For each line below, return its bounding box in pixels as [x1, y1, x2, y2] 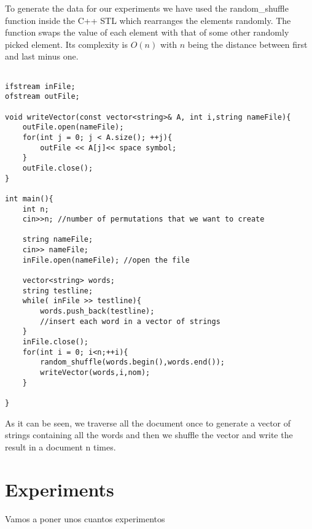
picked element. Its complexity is [5, 37, 128, 50]
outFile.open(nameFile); [22, 123, 124, 132]
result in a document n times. [5, 440, 116, 453]
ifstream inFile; [5, 82, 76, 91]
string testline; [22, 286, 93, 295]
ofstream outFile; [5, 92, 80, 101]
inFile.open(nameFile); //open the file [22, 255, 190, 264]
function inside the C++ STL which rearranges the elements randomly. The [5, 14, 291, 26]
